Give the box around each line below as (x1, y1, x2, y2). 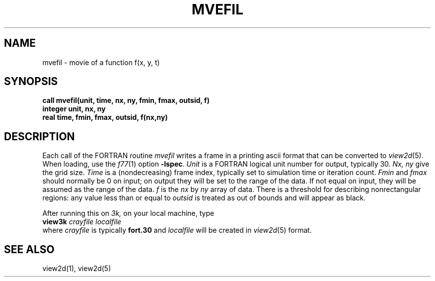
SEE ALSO (4, 243, 55, 256)
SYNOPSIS (4, 75, 58, 88)
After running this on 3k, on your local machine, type (42, 209, 215, 218)
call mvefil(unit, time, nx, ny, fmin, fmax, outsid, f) (42, 96, 210, 105)
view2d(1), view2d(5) (42, 264, 111, 273)
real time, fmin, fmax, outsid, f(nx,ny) (42, 113, 168, 122)
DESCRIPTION (4, 130, 75, 143)
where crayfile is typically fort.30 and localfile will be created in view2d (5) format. (42, 226, 312, 235)
